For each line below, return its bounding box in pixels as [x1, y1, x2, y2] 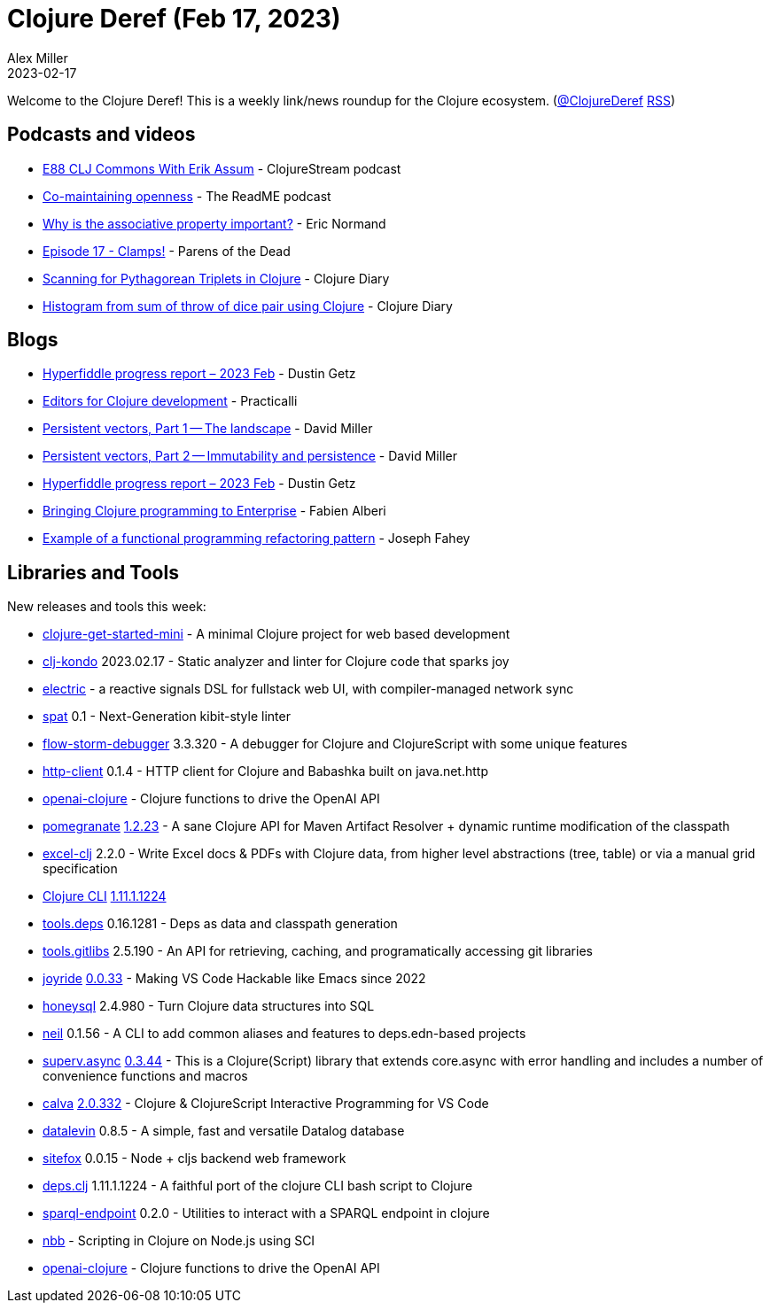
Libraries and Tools [7, 561, 179, 584]
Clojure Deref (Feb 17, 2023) [7, 4, 341, 34]
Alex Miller [7, 50, 68, 66]
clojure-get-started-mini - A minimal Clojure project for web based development [43, 626, 510, 642]
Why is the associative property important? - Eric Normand [43, 215, 386, 231]
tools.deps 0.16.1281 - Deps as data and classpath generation [43, 916, 398, 932]
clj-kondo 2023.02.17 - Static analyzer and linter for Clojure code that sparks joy [43, 654, 509, 670]
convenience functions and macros [43, 1068, 248, 1084]
